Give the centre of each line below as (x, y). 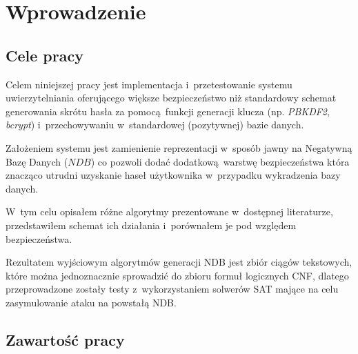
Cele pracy (44, 55)
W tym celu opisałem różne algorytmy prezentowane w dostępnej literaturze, (169, 212)
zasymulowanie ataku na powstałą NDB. (91, 302)
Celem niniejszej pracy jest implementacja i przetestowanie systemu (149, 84)
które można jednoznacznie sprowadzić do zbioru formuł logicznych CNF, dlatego (177, 275)
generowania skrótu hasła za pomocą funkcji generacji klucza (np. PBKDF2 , (168, 111)
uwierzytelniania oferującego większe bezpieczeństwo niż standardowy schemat (171, 98)
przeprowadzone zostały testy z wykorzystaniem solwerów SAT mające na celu (172, 289)
